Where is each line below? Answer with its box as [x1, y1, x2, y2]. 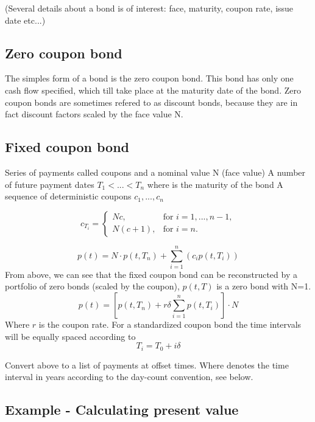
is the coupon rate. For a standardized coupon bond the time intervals [38, 318, 302, 331]
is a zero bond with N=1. [216, 280, 311, 292]
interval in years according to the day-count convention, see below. [5, 370, 253, 383]
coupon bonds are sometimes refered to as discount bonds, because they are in [5, 95, 298, 108]
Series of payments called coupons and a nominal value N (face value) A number [5, 165, 306, 178]
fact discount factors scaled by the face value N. [5, 108, 183, 120]
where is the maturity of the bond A [147, 178, 283, 190]
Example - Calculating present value [5, 400, 239, 419]
